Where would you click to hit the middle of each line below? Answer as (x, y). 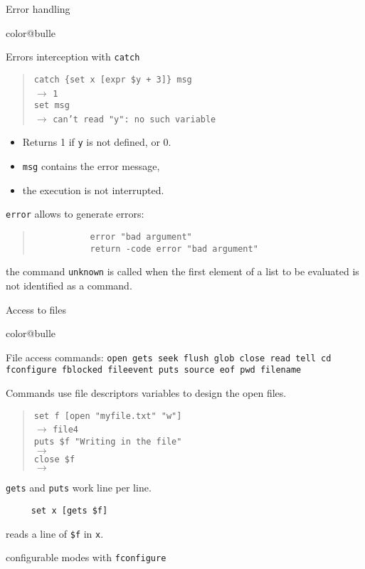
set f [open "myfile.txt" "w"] (108, 416)
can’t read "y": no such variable (134, 119)
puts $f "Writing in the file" (108, 442)
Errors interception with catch (73, 57)
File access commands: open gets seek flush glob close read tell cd (169, 357)
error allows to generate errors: (75, 214)
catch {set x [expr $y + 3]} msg (113, 79)
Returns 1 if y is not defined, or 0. (97, 142)
